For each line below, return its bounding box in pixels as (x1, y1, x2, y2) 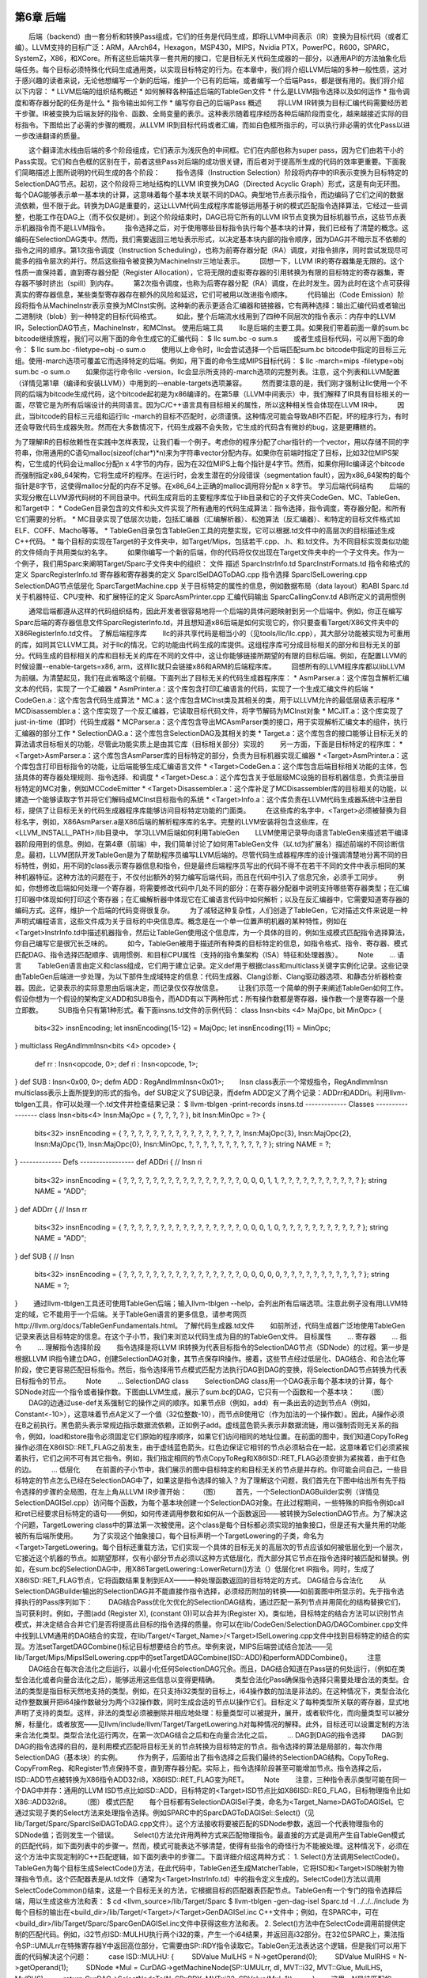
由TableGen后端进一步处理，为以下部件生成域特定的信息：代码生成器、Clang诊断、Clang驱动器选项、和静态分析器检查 (14, 972, 402, 981)
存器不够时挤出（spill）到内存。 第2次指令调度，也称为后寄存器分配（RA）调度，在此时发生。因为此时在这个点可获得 (14, 279, 410, 288)
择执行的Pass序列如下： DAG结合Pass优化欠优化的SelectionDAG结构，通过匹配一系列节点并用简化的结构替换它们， (14, 1597, 405, 1607)
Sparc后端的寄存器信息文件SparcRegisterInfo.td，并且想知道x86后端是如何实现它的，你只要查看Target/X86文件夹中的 (14, 617, 399, 627)
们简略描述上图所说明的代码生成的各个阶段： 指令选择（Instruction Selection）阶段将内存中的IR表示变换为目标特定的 (14, 168, 409, 177)
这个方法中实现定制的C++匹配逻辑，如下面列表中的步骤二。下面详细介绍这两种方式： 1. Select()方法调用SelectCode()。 (14, 1852, 404, 1862)
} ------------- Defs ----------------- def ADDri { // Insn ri (14, 1158, 202, 1167)
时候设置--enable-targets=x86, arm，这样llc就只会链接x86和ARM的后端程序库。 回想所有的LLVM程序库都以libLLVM (14, 661, 406, 672)
